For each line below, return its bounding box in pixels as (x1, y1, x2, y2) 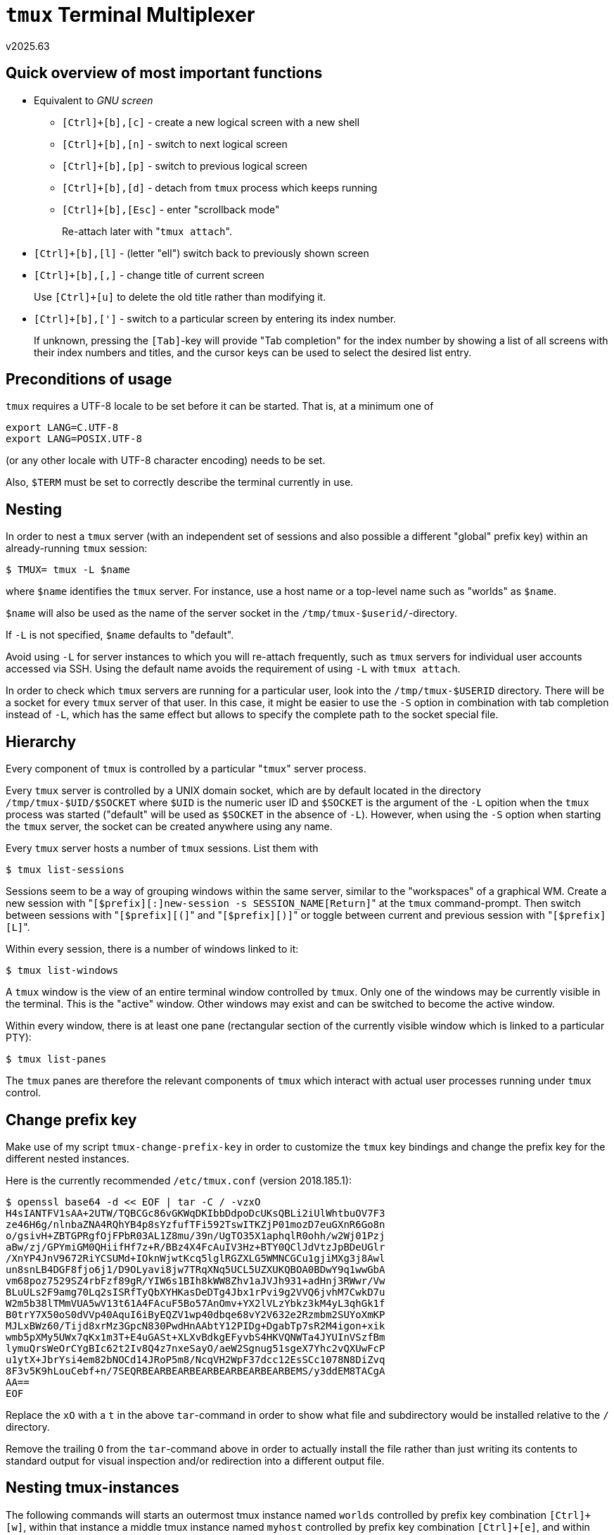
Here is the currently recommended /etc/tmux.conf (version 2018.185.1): (6, 1174, 352, 1186)
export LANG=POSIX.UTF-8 (6, 433, 142, 445)
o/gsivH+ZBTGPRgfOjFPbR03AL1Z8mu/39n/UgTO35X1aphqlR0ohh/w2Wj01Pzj (6, 1229, 385, 1241)
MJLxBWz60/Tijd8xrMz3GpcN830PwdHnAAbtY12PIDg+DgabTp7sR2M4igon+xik (6, 1320, 385, 1332)
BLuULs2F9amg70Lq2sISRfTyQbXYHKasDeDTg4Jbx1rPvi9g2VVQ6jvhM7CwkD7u (6, 1286, 385, 1298)
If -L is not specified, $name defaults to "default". (6, 629, 234, 641)
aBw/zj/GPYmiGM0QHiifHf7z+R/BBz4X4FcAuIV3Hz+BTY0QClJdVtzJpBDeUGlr (6, 1241, 385, 1253)
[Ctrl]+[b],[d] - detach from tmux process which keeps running (62, 181, 378, 194)
